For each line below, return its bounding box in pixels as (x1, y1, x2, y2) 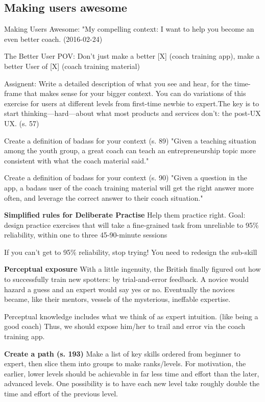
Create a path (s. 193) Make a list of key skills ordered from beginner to (4, 348, 240, 359)
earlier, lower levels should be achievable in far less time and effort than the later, (4, 368, 259, 379)
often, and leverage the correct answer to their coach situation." (4, 192, 203, 203)
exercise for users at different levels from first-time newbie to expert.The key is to (4, 98, 259, 108)
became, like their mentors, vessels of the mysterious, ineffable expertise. (4, 294, 231, 304)
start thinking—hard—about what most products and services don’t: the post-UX (4, 108, 261, 119)
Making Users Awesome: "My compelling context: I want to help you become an (4, 23, 254, 34)
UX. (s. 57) (4, 117, 39, 128)
